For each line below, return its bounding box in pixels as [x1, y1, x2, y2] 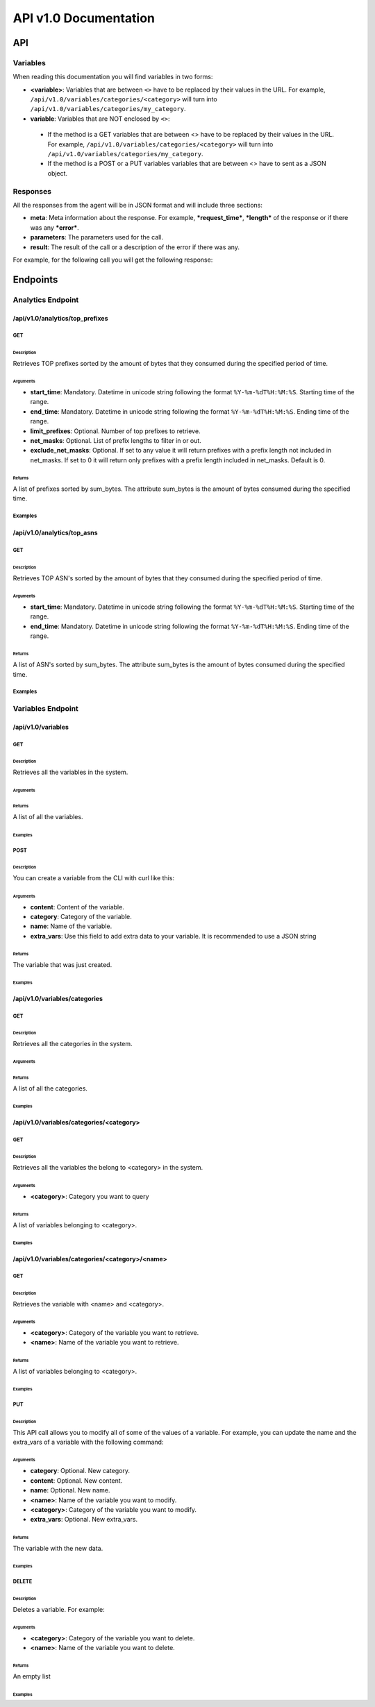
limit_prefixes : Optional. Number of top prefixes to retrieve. [30, 427, 201, 435]
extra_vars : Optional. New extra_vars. [30, 1515, 138, 1524]
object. [47, 169, 68, 177]
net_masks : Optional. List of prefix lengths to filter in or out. [30, 436, 201, 444]
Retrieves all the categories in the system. [12, 1040, 133, 1048]
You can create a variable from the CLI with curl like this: [12, 874, 175, 882]
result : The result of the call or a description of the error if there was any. [30, 243, 240, 251]
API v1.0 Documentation [12, 10, 156, 26]
